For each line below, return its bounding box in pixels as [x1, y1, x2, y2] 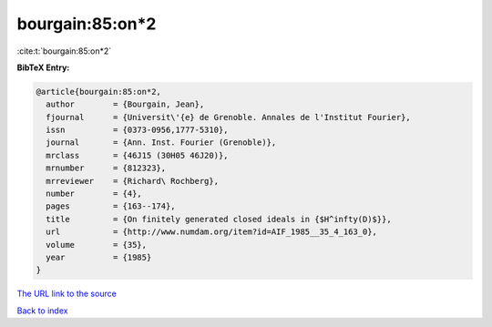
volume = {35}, [46, 240, 148, 250]
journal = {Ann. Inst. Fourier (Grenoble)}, [46, 138, 277, 148]
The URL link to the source [16, 288, 118, 300]
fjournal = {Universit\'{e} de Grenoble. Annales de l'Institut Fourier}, [46, 112, 412, 122]
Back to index [16, 305, 68, 316]
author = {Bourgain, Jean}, [46, 99, 205, 109]
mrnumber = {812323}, [46, 163, 167, 173]
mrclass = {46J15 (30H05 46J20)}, [46, 150, 229, 160]
